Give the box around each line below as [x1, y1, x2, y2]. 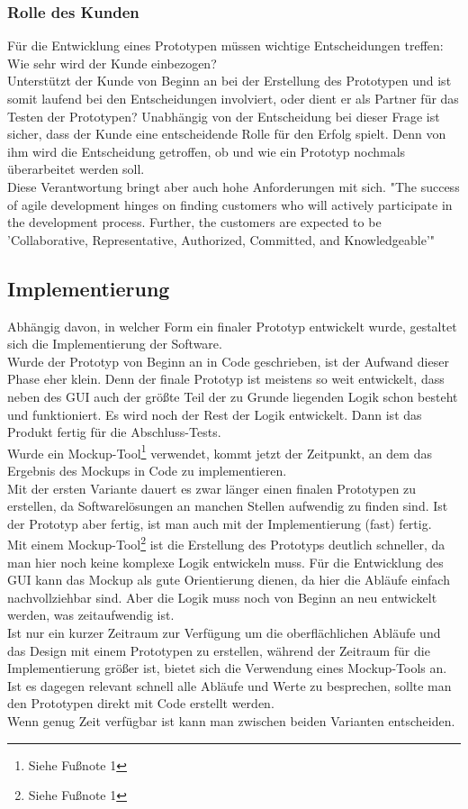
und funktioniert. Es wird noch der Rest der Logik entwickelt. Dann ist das [7, 404, 422, 423]
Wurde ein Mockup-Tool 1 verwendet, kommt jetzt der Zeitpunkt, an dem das [7, 441, 432, 462]
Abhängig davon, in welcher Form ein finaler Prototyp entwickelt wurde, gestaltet [7, 316, 457, 335]
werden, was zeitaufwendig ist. [7, 605, 175, 624]
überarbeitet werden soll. [7, 159, 145, 178]
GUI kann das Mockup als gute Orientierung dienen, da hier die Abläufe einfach [7, 570, 450, 589]
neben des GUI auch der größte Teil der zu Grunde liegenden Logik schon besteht [7, 386, 458, 405]
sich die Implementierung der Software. [7, 334, 222, 353]
